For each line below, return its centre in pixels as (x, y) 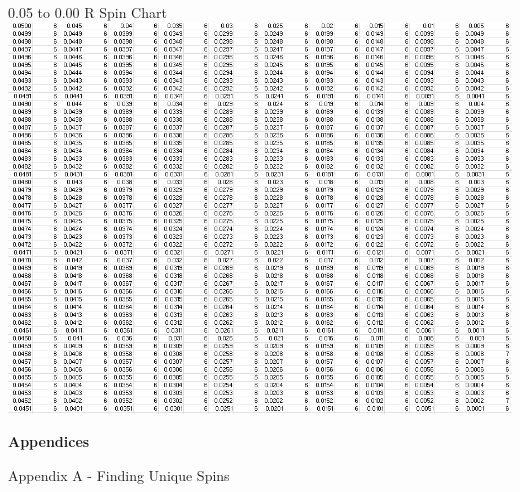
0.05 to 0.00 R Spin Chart (87, 12)
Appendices (49, 441)
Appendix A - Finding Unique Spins (119, 475)
